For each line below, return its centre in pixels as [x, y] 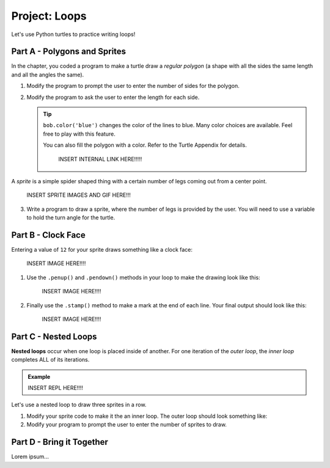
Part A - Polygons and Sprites [69, 52]
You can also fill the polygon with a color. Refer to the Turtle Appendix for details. [145, 145]
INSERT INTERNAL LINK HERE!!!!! [100, 159]
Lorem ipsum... [30, 457]
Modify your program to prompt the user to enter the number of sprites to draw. [127, 425]
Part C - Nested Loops [54, 336]
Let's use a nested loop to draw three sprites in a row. [79, 405]
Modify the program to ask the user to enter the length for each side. [113, 97]
